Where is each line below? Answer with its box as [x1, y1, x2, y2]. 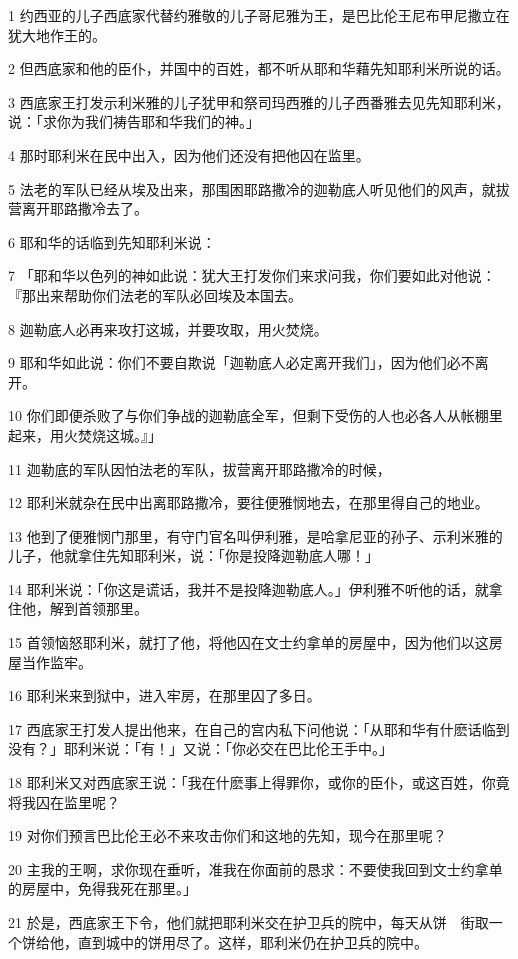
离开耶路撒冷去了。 [21, 198, 148, 219]
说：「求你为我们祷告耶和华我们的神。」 [8, 111, 260, 132]
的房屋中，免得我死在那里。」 [8, 878, 197, 899]
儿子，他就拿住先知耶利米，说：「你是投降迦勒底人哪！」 [8, 545, 379, 566]
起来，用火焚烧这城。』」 [8, 424, 162, 445]
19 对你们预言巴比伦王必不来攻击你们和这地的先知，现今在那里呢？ [8, 825, 447, 846]
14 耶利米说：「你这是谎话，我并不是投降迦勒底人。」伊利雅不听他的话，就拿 [8, 578, 503, 599]
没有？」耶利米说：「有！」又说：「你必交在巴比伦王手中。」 [8, 738, 393, 759]
